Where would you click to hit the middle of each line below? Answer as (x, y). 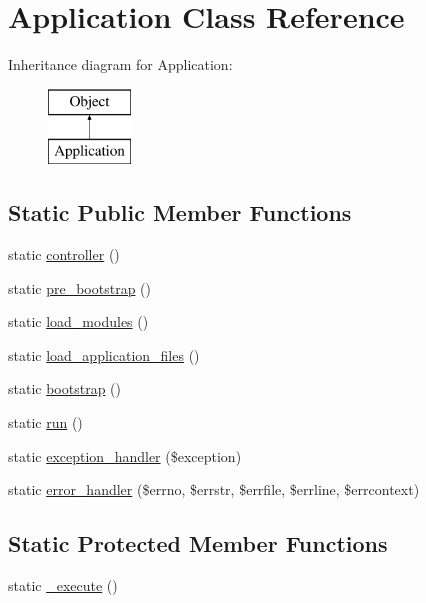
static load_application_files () (104, 354)
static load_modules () (78, 321)
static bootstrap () (64, 388)
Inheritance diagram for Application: (120, 64)
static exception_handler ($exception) (125, 455)
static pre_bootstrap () (79, 287)
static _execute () (63, 585)
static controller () (64, 254)
